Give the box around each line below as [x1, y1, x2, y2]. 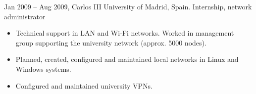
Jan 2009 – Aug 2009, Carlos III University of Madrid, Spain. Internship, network [4, 1, 252, 11]
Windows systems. [15, 63, 71, 74]
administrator [4, 11, 46, 21]
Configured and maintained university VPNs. [15, 80, 153, 91]
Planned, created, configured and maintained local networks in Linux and [15, 54, 239, 64]
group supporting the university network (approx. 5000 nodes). [15, 37, 206, 47]
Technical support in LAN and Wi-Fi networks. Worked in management [15, 28, 234, 38]
